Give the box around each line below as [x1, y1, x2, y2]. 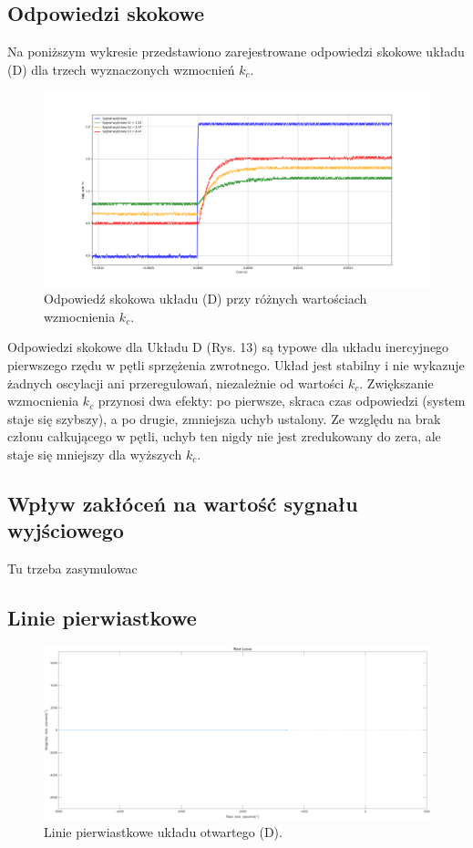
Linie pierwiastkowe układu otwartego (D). [44, 822, 283, 841]
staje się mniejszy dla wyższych [7, 444, 182, 463]
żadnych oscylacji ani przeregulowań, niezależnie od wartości [7, 373, 344, 392]
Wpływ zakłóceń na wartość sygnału [7, 489, 358, 517]
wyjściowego [7, 516, 124, 544]
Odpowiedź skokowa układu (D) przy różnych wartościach [44, 289, 367, 308]
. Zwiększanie [359, 373, 434, 392]
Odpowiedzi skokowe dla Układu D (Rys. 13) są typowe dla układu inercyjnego [7, 337, 449, 357]
